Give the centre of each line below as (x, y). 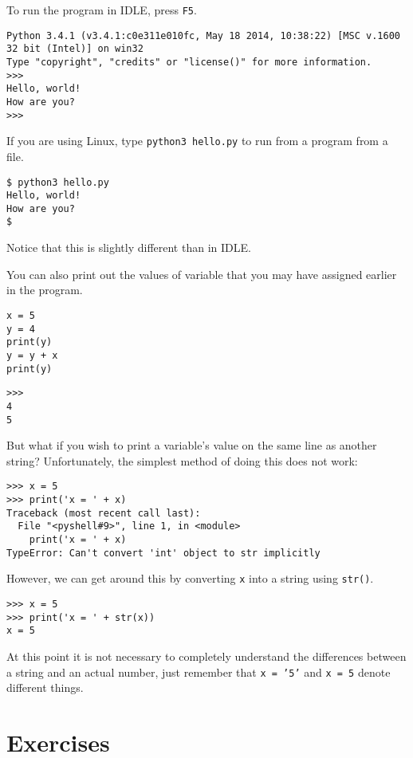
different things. (45, 687)
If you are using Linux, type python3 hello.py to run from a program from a (197, 141)
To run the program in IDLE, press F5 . (102, 10)
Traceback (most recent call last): (104, 513)
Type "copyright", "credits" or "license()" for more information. (189, 62)
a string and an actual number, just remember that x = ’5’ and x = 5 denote (199, 672)
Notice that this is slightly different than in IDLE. (129, 247)
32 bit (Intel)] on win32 (75, 49)
